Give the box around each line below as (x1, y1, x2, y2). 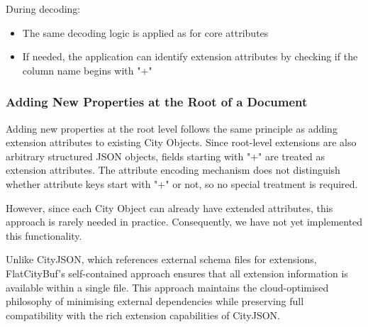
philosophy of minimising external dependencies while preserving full (6, 294, 304, 309)
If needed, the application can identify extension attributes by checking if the (22, 49, 358, 64)
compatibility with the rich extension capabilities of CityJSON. (6, 307, 280, 322)
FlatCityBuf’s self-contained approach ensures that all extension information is (6, 265, 348, 280)
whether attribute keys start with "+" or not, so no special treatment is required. (6, 176, 358, 191)
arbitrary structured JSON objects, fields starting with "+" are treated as (6, 148, 325, 163)
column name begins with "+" (22, 62, 152, 77)
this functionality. (6, 228, 82, 243)
